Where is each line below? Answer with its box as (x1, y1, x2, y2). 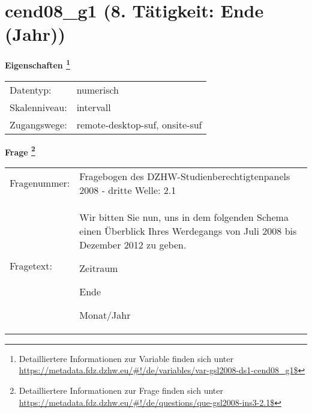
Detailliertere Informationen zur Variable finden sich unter (19, 352, 233, 364)
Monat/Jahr (79, 307, 131, 322)
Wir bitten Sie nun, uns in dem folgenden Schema (79, 210, 289, 224)
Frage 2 (5, 143, 35, 158)
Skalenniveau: (10, 100, 67, 114)
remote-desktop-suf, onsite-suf (76, 117, 202, 131)
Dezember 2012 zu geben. (79, 237, 187, 252)
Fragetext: (10, 259, 52, 273)
